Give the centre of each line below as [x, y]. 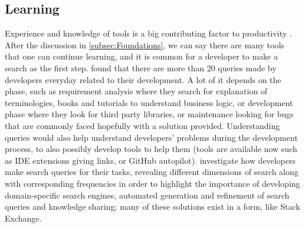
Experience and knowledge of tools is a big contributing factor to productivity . [148, 33]
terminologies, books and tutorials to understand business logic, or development [149, 102]
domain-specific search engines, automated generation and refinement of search [147, 195]
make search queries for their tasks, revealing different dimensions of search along [152, 172]
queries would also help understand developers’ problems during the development [151, 137]
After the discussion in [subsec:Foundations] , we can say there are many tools [145, 44]
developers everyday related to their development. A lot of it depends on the [143, 79]
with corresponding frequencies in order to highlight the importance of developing [152, 183]
